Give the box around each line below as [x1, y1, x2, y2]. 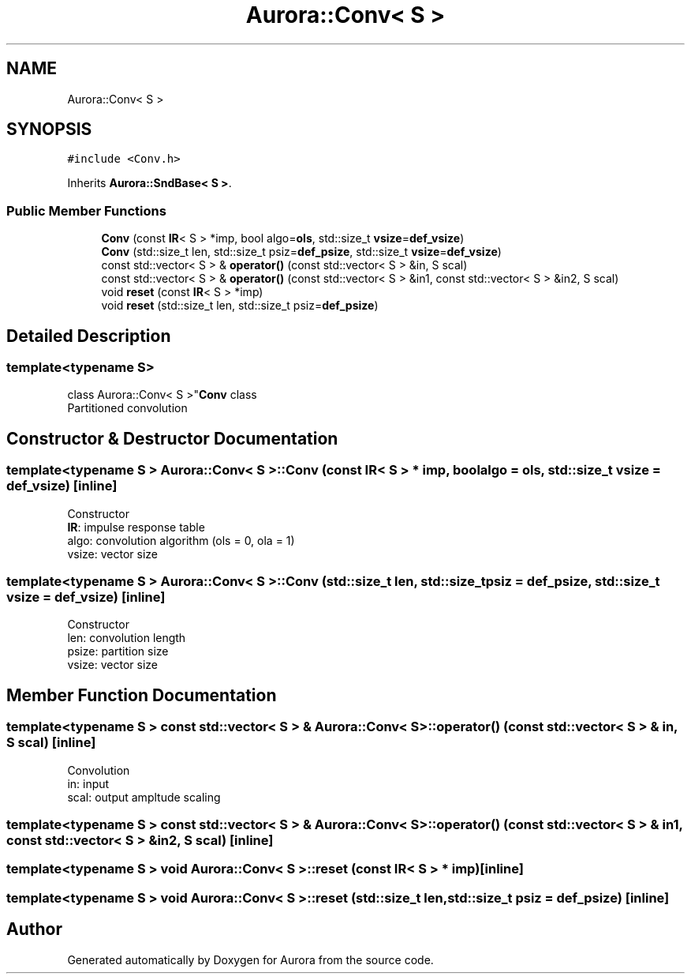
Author [6, 919, 62, 940]
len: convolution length [67, 631, 186, 645]
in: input [67, 776, 110, 790]
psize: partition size [67, 644, 169, 659]
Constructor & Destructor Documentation [6, 428, 338, 449]
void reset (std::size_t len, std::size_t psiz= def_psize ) [101, 299, 379, 313]
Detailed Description [6, 325, 171, 346]
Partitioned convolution [67, 401, 188, 415]
